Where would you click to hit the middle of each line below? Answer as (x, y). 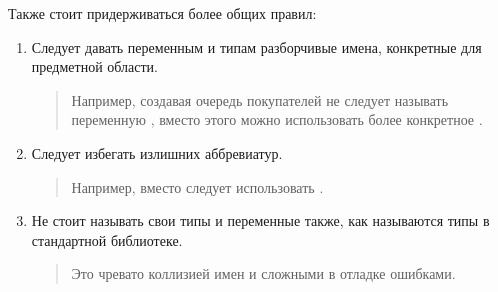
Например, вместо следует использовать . (197, 186)
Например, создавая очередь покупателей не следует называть (260, 99)
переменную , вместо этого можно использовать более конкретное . (277, 119)
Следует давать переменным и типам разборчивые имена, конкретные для (256, 46)
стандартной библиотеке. (107, 239)
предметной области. (94, 66)
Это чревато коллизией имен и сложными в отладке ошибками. (263, 273)
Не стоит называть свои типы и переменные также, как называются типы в (260, 220)
